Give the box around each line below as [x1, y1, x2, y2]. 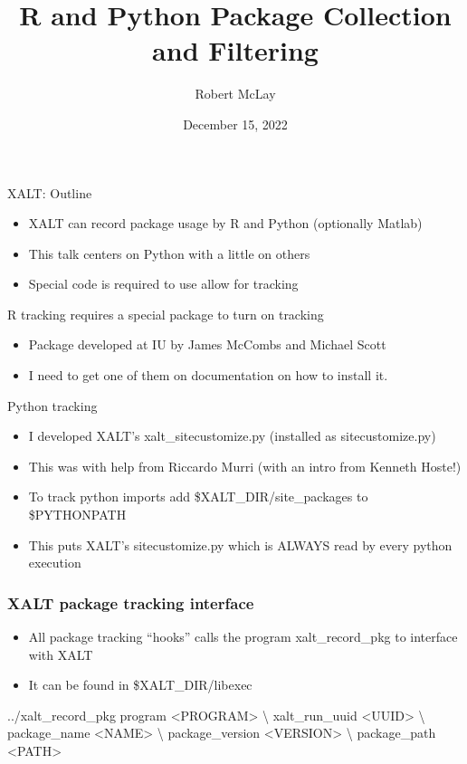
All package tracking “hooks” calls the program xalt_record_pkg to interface [28, 627, 458, 646]
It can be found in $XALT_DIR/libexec [28, 675, 253, 694]
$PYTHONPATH [28, 505, 127, 524]
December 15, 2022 [183, 114, 288, 133]
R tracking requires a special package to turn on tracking [7, 304, 324, 323]
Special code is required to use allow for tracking [28, 274, 299, 293]
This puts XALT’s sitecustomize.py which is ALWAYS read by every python [28, 535, 453, 554]
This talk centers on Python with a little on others [28, 244, 310, 263]
